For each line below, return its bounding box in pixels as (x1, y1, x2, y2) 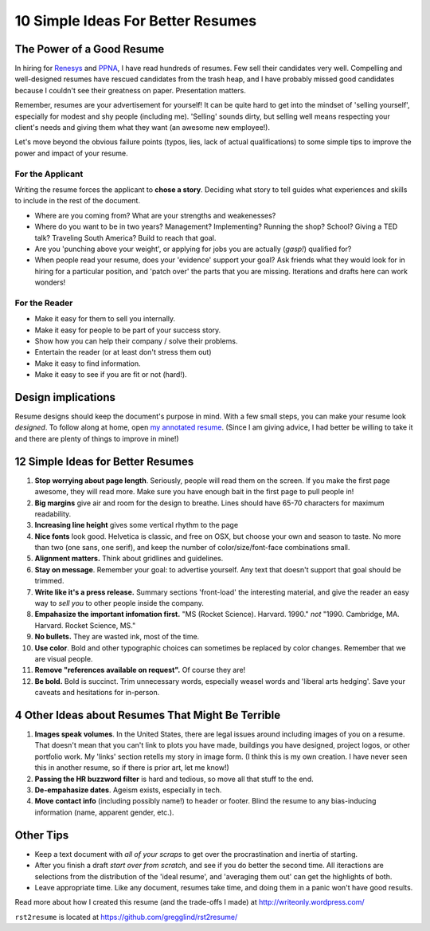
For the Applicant (14, 168, 84, 179)
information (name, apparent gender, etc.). (34, 807, 174, 817)
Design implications (14, 391, 115, 404)
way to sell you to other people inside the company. (34, 599, 205, 608)
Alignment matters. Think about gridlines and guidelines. (34, 554, 224, 564)
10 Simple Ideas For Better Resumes (14, 12, 257, 29)
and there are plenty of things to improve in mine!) (14, 434, 179, 443)
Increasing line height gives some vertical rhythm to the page (34, 520, 239, 530)
